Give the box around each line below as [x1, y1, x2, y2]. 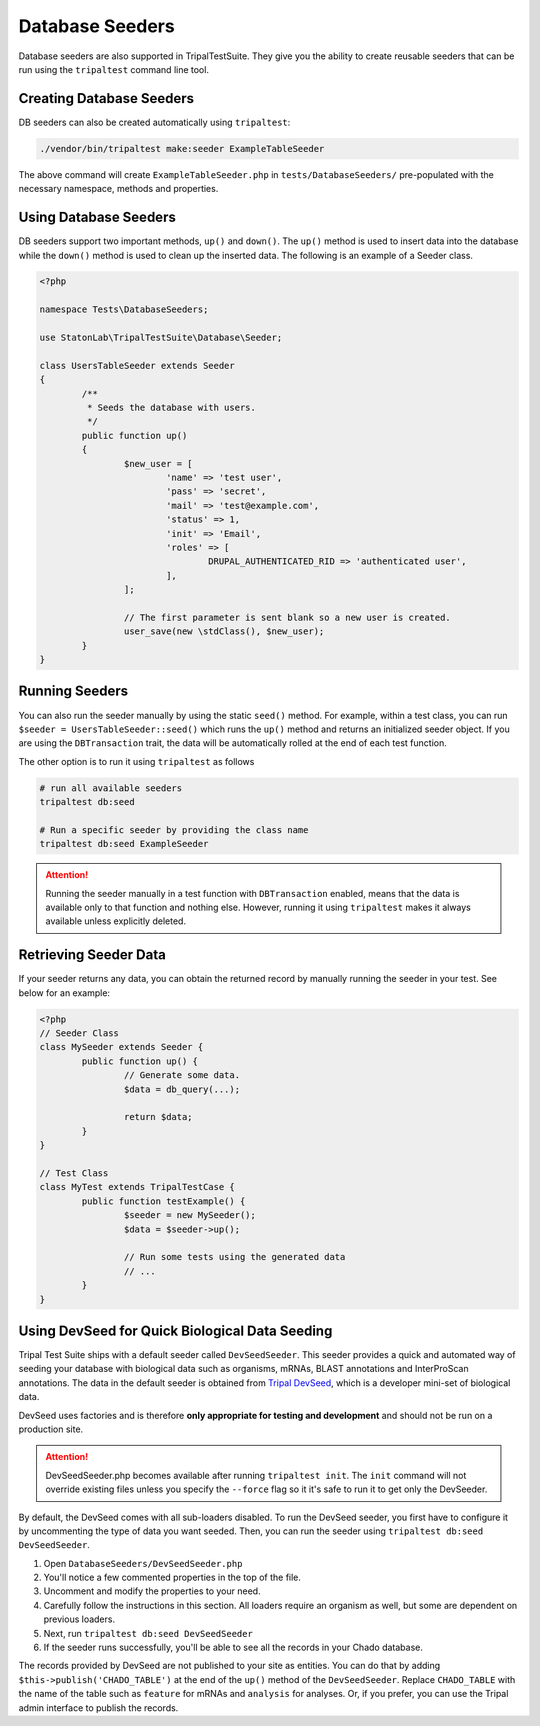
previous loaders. [43, 1613, 115, 1625]
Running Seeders [18, 683, 129, 700]
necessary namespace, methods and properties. [18, 183, 219, 195]
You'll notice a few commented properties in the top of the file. [43, 1571, 302, 1584]
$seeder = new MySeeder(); [123, 1210, 257, 1221]
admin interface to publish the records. [18, 1701, 179, 1714]
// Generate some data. [123, 1070, 240, 1081]
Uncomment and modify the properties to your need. [43, 1585, 261, 1597]
